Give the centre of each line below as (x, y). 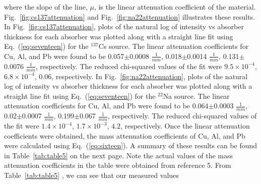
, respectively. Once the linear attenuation (185, 126)
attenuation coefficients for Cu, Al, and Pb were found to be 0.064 (106, 106)
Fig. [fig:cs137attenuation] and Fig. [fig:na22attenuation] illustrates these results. (130, 16)
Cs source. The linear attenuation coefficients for (174, 46)
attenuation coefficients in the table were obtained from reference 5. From (118, 165)
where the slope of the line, (46, 7)
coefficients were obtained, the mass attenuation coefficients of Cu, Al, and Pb (125, 135)
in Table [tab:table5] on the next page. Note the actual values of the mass (119, 155)
